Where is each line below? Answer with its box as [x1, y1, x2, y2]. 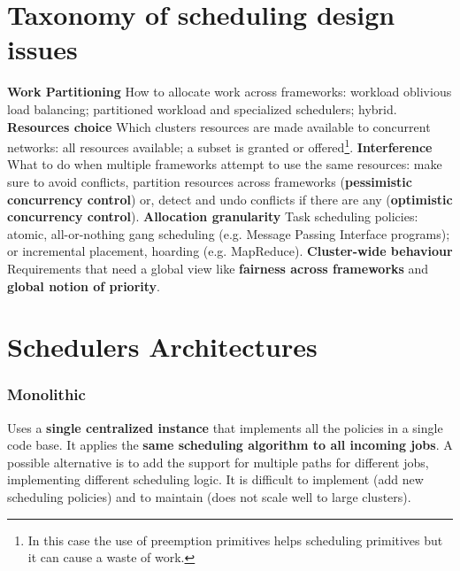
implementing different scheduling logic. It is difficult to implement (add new [7, 470, 424, 489]
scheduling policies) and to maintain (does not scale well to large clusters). [7, 488, 411, 506]
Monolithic [7, 383, 86, 405]
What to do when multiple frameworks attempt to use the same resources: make [7, 155, 442, 174]
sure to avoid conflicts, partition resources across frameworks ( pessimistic [7, 172, 412, 190]
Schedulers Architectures [7, 328, 318, 365]
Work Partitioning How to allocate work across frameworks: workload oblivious [7, 82, 452, 101]
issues [7, 31, 78, 67]
